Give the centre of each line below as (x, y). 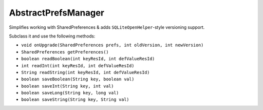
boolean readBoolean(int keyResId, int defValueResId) (88, 59)
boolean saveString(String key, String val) (75, 100)
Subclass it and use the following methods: (52, 36)
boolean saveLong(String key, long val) (70, 93)
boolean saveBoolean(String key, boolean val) (78, 79)
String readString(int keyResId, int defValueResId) (85, 72)
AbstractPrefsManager (57, 13)
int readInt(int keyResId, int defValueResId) (78, 65)
